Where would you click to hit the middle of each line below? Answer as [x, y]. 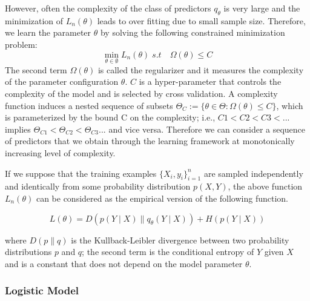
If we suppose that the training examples [81, 173]
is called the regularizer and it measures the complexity [201, 69]
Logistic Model [42, 290]
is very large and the [262, 8]
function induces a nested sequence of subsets [89, 105]
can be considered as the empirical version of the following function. [162, 198]
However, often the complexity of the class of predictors [108, 8]
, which [290, 105]
